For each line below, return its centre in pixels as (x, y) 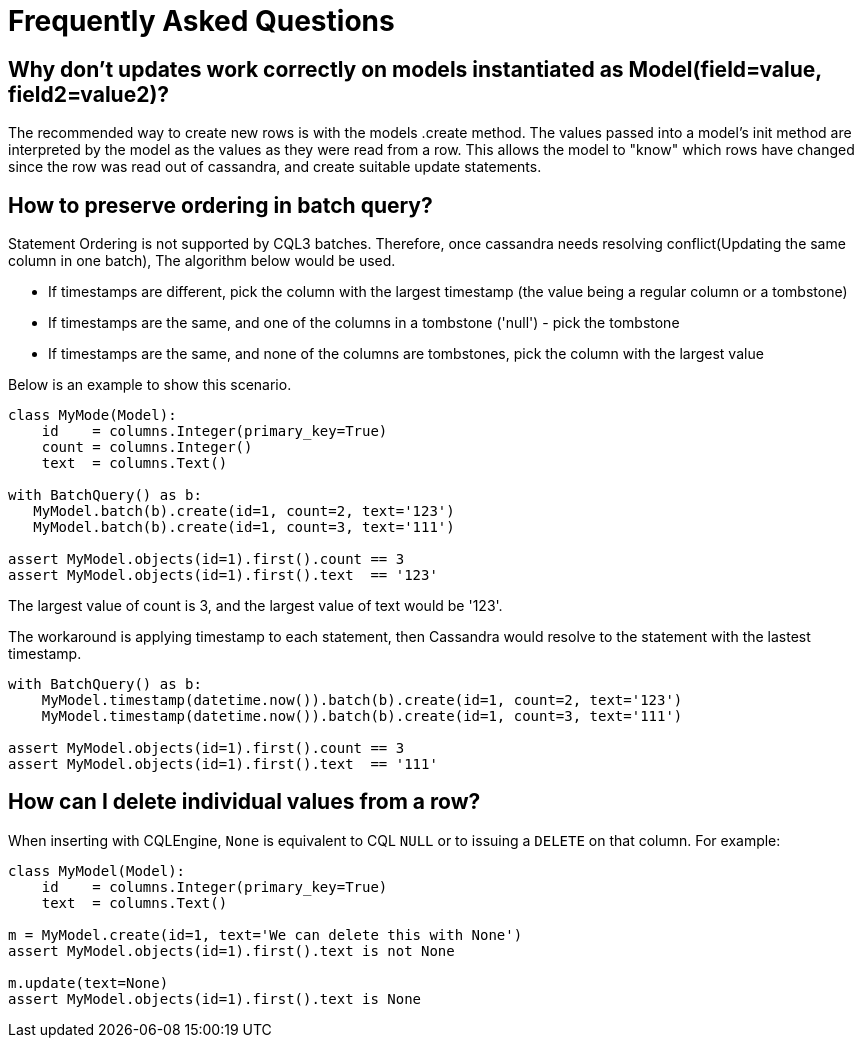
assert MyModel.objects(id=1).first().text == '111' (223, 764)
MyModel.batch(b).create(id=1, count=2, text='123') (244, 511)
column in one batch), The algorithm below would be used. (202, 261)
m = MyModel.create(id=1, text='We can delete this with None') (265, 934)
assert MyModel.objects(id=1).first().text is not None (231, 950)
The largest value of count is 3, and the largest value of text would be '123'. (255, 606)
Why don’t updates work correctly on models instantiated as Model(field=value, (415, 69)
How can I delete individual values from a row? (244, 802)
